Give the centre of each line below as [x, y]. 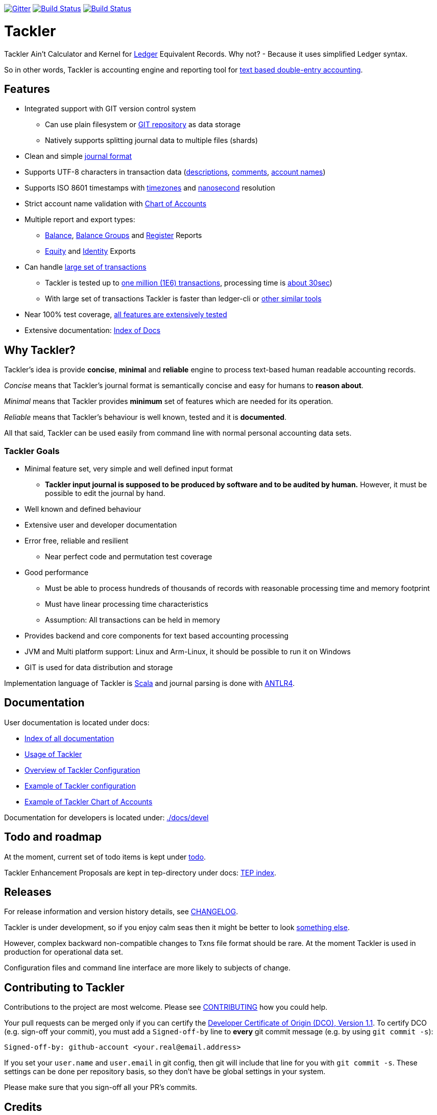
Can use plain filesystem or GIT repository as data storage [143, 125]
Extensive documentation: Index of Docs [93, 330]
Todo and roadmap [53, 837]
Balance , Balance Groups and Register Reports [124, 235]
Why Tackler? [40, 350]
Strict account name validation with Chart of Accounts [116, 204]
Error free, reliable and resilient [77, 540]
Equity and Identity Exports [90, 251]
